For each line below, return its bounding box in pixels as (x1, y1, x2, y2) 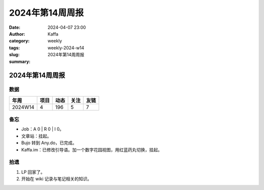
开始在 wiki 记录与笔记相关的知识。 (21, 176, 92, 182)
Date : (9, 24, 21, 30)
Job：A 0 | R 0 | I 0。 (21, 126, 64, 132)
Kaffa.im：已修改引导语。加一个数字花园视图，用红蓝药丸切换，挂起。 (21, 147, 162, 152)
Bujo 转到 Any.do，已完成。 (21, 140, 77, 146)
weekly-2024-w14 (47, 44, 85, 51)
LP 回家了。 (21, 169, 45, 175)
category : (9, 38, 30, 44)
